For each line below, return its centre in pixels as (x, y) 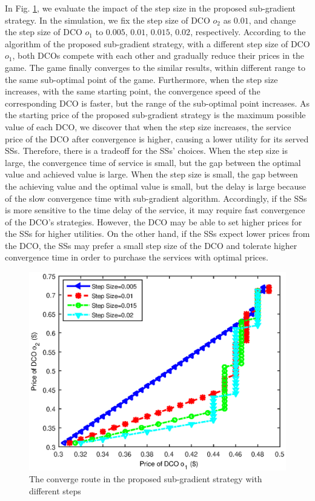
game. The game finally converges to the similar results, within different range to (155, 67)
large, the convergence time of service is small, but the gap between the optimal (153, 162)
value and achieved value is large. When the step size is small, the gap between (151, 174)
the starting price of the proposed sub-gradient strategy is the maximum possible (155, 115)
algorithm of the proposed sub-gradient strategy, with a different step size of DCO (157, 43)
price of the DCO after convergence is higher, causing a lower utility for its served (157, 138)
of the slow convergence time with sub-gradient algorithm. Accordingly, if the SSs (156, 198)
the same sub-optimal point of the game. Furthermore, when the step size (141, 79)
